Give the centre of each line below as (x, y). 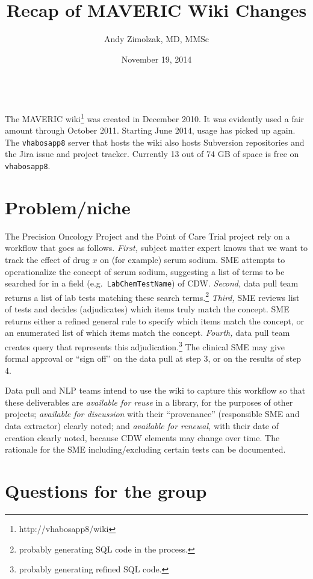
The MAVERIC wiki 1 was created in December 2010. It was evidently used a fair (155, 117)
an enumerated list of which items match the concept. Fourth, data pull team (147, 333)
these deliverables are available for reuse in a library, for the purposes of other (149, 402)
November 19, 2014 (156, 59)
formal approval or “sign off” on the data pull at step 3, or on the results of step (153, 358)
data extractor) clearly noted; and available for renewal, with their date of (142, 426)
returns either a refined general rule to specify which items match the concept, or (155, 320)
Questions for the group (106, 491)
